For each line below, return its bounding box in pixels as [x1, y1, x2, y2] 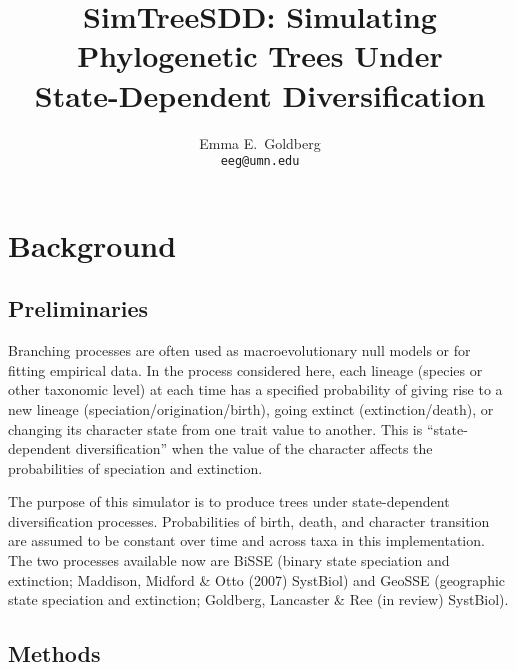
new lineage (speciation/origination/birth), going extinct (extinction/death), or [8, 398, 494, 419]
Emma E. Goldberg [199, 132, 321, 153]
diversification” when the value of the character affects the [75, 438, 433, 459]
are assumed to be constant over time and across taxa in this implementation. [8, 530, 485, 551]
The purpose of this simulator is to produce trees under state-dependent [8, 491, 450, 512]
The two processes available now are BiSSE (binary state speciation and [8, 550, 450, 571]
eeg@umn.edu [220, 154, 300, 169]
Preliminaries [8, 293, 149, 324]
